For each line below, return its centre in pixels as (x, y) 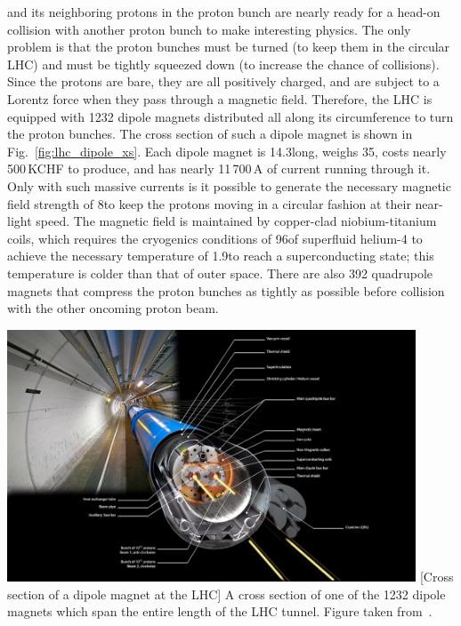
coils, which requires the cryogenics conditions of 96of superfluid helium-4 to (215, 238)
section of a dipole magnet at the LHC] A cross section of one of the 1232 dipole (226, 594)
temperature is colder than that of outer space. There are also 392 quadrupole (220, 273)
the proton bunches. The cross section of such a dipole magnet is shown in (210, 134)
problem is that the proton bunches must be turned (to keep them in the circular (229, 47)
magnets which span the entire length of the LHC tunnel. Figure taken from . (220, 611)
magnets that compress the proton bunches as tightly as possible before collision (226, 290)
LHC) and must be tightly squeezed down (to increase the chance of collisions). (223, 64)
